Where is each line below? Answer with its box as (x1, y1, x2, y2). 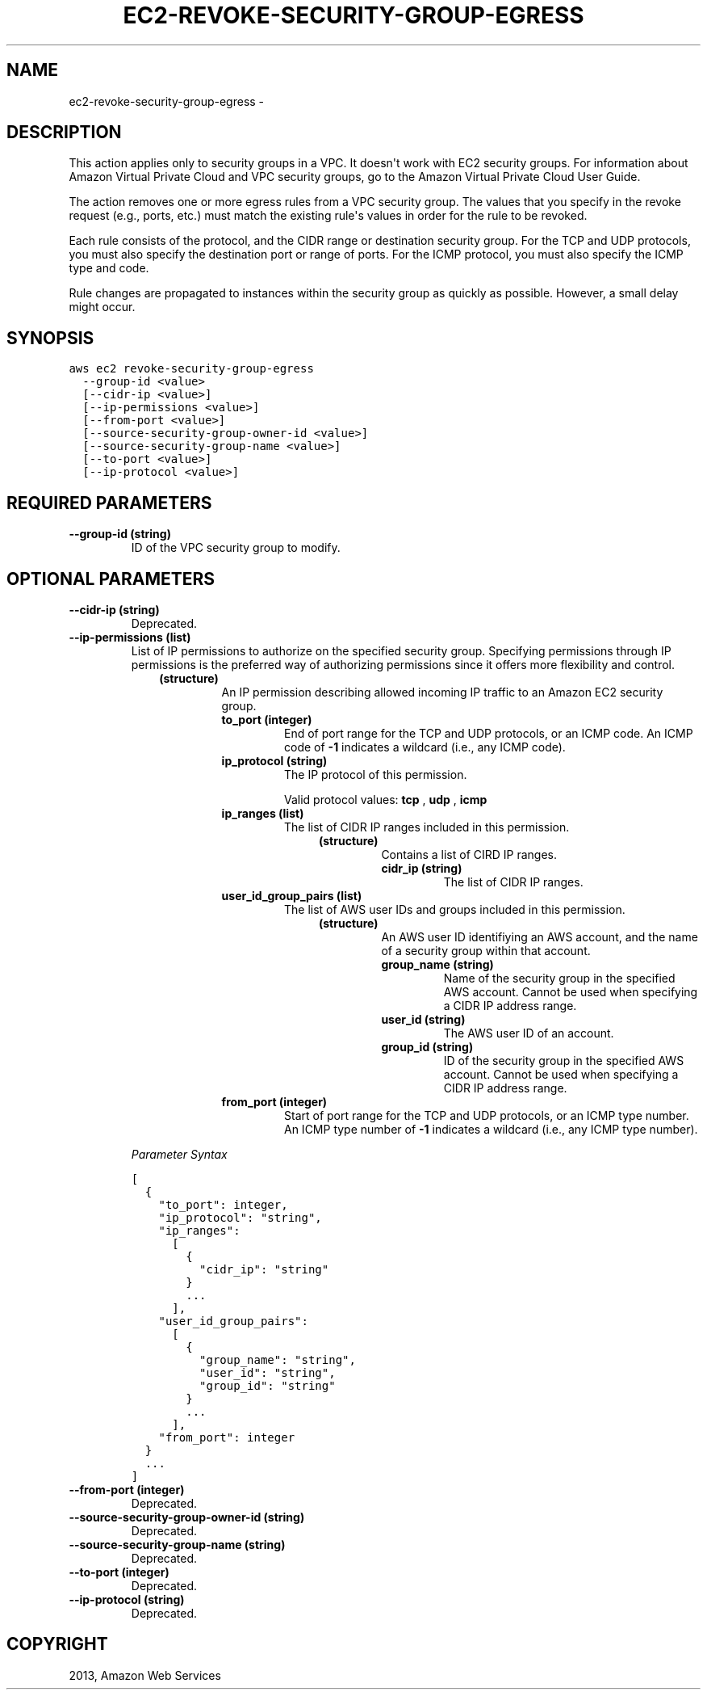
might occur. (69, 300, 136, 314)
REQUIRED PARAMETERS (6, 492, 212, 513)
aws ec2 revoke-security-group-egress (69, 362, 314, 376)
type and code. (69, 261, 149, 276)
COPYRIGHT (6, 1634, 108, 1655)
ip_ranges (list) (221, 806, 304, 820)
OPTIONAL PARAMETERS (6, 568, 215, 589)
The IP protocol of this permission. (284, 767, 467, 781)
